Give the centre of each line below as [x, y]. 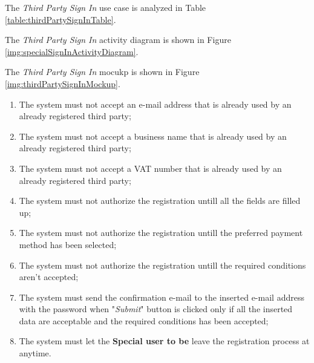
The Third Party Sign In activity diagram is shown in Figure [118, 40]
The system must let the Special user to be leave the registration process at [164, 341]
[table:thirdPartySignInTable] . [61, 19]
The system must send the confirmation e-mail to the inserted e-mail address [162, 297]
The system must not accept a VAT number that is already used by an [150, 168]
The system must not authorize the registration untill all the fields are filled [160, 201]
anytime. [35, 353]
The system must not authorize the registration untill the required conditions [162, 265]
